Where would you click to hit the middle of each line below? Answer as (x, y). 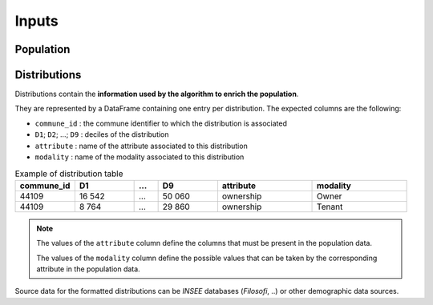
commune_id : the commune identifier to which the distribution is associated (161, 123)
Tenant (330, 207)
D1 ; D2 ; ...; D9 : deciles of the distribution (102, 134)
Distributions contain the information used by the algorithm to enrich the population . (157, 94)
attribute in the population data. (88, 269)
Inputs (37, 21)
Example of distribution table (69, 174)
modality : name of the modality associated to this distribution (140, 157)
